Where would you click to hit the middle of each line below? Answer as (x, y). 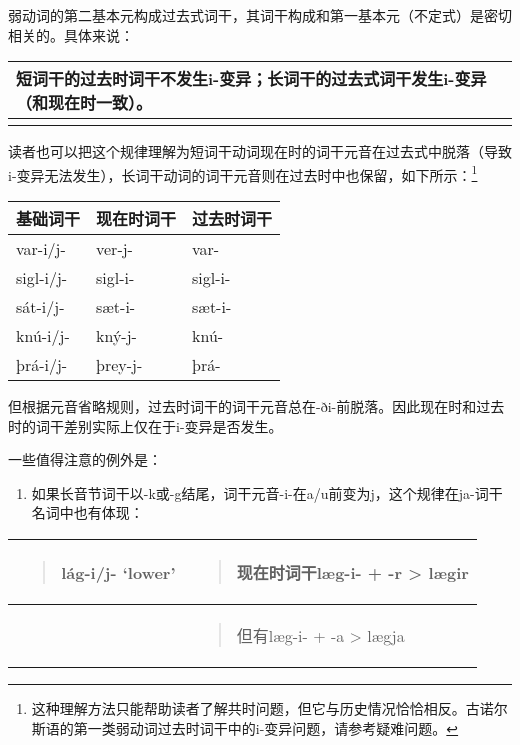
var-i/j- (41, 249)
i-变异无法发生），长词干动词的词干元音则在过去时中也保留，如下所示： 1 (243, 173)
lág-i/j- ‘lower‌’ (118, 572)
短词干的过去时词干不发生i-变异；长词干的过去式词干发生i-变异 (251, 79)
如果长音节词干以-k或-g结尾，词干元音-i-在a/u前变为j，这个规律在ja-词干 (267, 492)
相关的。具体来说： (71, 34)
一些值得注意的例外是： (85, 459)
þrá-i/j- (42, 365)
